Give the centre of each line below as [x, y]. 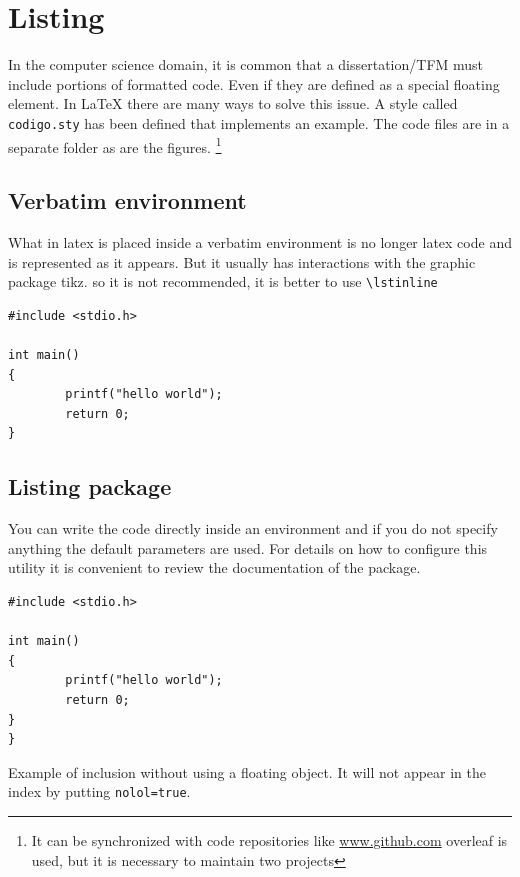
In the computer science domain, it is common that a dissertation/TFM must [246, 64]
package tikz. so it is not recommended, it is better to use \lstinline [223, 281]
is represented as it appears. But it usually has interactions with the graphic [242, 261]
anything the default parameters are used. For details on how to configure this [248, 547]
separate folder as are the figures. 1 [115, 145]
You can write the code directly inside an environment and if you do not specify [253, 528]
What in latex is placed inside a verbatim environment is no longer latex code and [260, 242]
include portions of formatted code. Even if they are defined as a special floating [254, 83]
